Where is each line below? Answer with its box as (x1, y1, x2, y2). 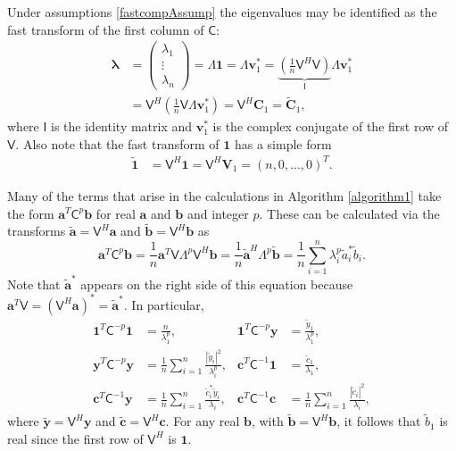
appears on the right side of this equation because (80, 274, 353, 293)
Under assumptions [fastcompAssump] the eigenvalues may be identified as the (7, 3, 437, 21)
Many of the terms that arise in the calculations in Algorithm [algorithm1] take (7, 186, 442, 205)
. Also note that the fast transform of (15, 134, 220, 153)
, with (251, 412, 284, 430)
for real (95, 204, 136, 222)
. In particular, (123, 295, 204, 313)
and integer (187, 204, 249, 222)
